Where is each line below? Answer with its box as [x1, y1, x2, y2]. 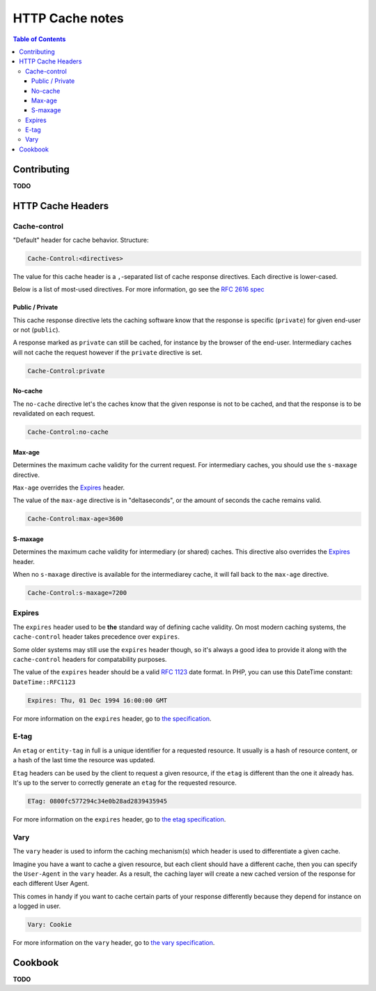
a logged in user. [13, 902, 61, 910]
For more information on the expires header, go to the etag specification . [13, 815, 226, 823]
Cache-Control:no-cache [27, 428, 109, 436]
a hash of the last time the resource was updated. [13, 756, 156, 764]
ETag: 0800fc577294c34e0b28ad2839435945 [27, 797, 167, 805]
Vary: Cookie [27, 921, 72, 929]
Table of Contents [13, 35, 66, 43]
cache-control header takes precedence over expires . [13, 633, 180, 641]
